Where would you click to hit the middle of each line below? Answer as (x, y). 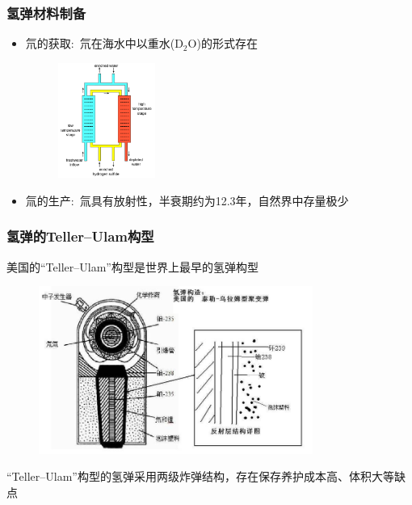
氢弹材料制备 (46, 13)
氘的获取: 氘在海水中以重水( (100, 43)
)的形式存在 (227, 43)
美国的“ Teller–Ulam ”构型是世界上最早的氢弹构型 (132, 266)
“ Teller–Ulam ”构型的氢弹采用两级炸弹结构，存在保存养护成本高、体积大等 (200, 476)
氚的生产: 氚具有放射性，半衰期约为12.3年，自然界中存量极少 (187, 200)
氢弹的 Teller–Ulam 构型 (80, 236)
